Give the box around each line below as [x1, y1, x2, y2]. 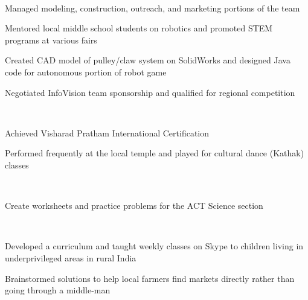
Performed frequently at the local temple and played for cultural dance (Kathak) [5, 147, 304, 159]
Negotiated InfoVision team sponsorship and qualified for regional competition [5, 86, 295, 98]
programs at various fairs [5, 33, 97, 46]
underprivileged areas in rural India [5, 251, 136, 264]
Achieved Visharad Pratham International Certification [5, 126, 210, 139]
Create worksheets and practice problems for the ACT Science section [5, 199, 263, 212]
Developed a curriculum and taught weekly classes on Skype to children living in [5, 240, 304, 252]
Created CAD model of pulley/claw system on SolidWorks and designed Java [5, 54, 290, 66]
